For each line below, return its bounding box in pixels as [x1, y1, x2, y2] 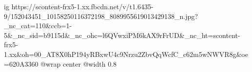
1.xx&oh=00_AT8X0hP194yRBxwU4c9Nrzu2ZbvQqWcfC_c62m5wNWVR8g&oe [4, 49, 248, 59]
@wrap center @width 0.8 [40, 58, 117, 69]
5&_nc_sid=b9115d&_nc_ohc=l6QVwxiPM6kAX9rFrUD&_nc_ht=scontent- [4, 30, 240, 40]
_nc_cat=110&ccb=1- [4, 20, 72, 31]
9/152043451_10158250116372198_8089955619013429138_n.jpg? [4, 11, 198, 21]
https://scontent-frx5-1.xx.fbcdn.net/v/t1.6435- [11, 1, 154, 11]
